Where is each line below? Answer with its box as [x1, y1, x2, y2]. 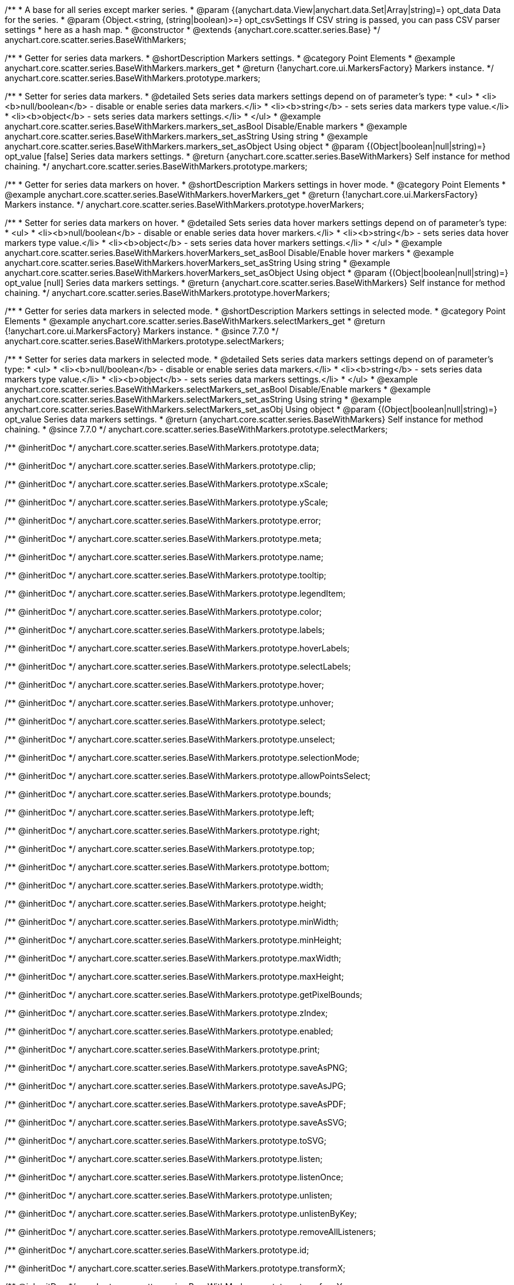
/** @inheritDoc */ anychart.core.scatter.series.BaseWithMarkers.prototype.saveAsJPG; [5, 1081, 346, 1091]
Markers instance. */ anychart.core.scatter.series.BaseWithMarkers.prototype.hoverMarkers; [5, 199, 364, 209]
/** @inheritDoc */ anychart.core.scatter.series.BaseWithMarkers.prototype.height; [5, 898, 326, 908]
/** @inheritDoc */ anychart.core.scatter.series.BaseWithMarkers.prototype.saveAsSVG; [5, 1117, 347, 1127]
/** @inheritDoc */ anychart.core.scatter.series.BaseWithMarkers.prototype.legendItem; [5, 588, 346, 598]
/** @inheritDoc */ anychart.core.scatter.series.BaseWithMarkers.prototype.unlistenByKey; [5, 1209, 357, 1219]
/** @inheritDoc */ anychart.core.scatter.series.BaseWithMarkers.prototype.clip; [5, 461, 316, 471]
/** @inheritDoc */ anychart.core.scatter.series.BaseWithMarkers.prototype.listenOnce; [5, 1172, 343, 1182]
